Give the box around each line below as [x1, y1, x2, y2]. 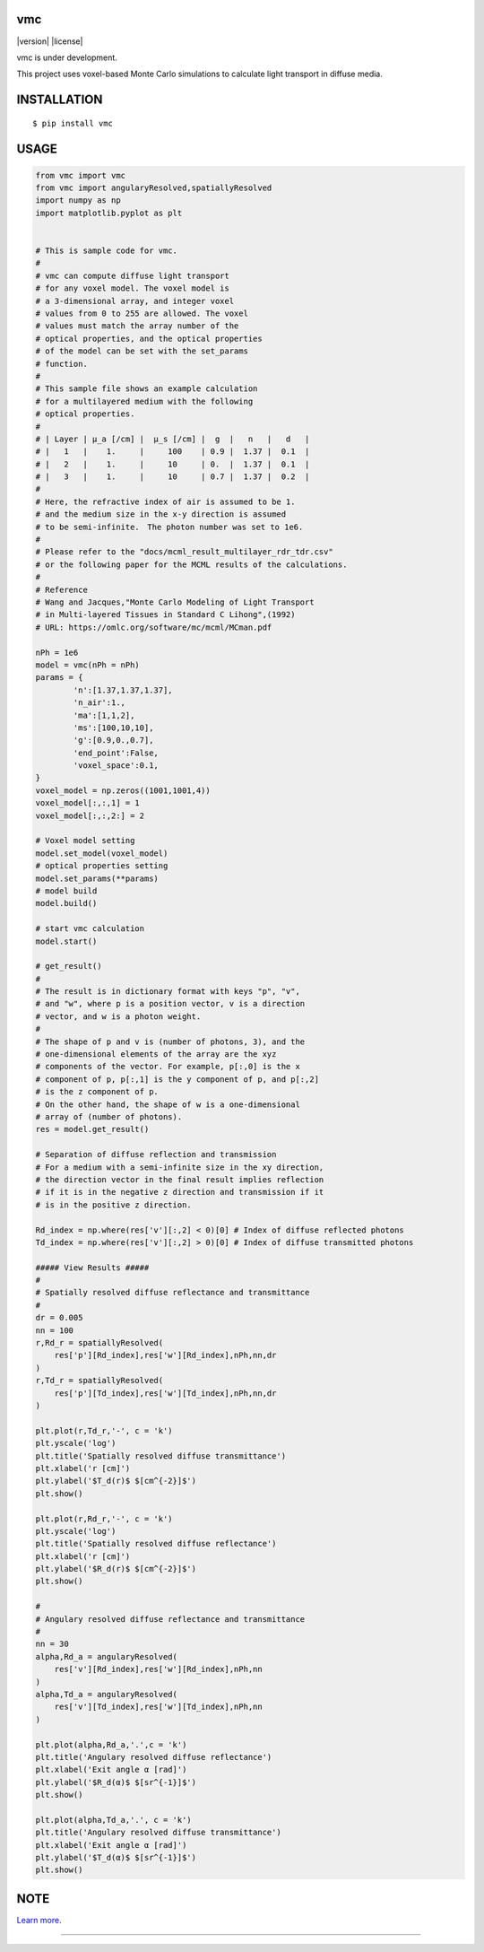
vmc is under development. [16, 52, 118, 63]
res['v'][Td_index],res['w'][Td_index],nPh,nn [54, 1702, 264, 1712]
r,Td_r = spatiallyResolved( [35, 1375, 164, 1386]
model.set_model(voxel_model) [35, 848, 169, 858]
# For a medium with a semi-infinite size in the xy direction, [35, 1162, 324, 1172]
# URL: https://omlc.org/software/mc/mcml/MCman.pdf [35, 622, 272, 632]
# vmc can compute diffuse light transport [35, 270, 230, 281]
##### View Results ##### [35, 1262, 150, 1273]
